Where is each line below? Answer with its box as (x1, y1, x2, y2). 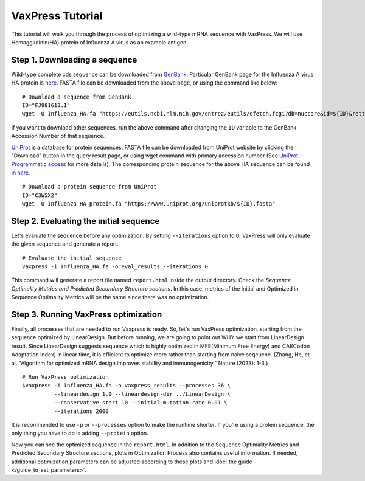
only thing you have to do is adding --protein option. (11, 429, 148, 437)
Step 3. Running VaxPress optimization (11, 309, 162, 319)
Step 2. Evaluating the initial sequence (11, 216, 160, 226)
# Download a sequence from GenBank (22, 93, 131, 100)
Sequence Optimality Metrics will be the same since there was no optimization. (11, 294, 209, 301)
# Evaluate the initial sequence (22, 254, 122, 261)
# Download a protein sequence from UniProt (22, 183, 158, 190)
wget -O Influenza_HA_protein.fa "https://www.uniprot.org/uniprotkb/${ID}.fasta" (22, 200, 276, 207)
